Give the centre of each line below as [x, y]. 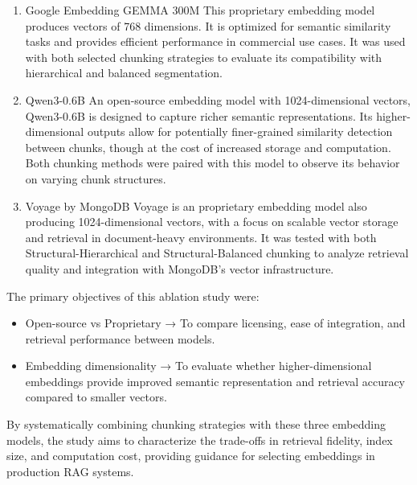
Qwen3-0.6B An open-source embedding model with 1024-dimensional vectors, [218, 99]
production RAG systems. [70, 471]
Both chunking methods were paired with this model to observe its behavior [213, 163]
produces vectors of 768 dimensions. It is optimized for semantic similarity [208, 25]
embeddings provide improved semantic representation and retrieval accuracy [215, 381]
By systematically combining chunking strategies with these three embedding [196, 424]
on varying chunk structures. [96, 178]
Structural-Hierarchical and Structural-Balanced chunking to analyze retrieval [217, 253]
